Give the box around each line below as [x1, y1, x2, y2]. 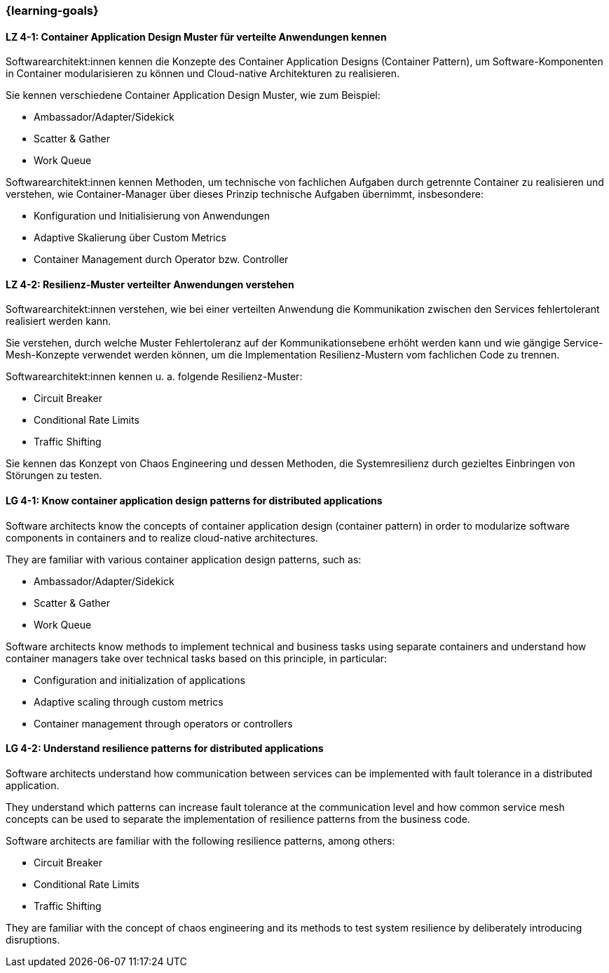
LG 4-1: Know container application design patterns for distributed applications [6, 495, 383, 507]
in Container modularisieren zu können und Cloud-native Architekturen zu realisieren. [6, 67, 400, 80]
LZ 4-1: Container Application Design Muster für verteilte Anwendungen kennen [6, 30, 387, 43]
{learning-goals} [6, 4, 99, 18]
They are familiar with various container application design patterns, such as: [6, 553, 362, 565]
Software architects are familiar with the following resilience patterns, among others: [6, 834, 395, 847]
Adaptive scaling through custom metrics [34, 695, 224, 708]
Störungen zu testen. [6, 469, 102, 482]
